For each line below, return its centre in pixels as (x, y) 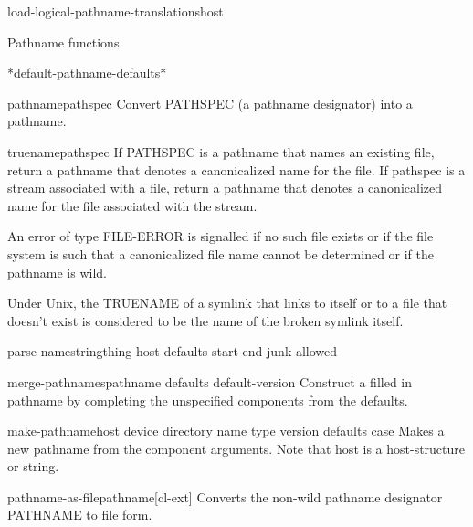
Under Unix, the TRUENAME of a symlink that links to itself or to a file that (227, 303)
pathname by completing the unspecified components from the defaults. (208, 400)
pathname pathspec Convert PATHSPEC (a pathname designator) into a (210, 103)
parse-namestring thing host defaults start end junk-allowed (173, 351)
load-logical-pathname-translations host (116, 11)
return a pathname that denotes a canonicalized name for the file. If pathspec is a (236, 169)
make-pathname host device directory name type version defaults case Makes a (226, 431)
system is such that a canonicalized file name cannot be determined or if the (221, 253)
